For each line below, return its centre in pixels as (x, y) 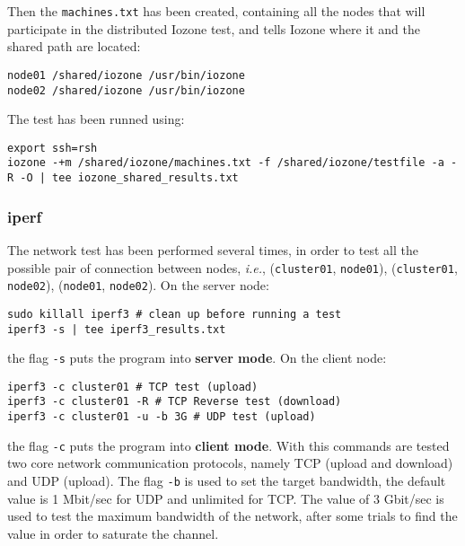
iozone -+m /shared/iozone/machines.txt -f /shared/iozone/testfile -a (226, 163)
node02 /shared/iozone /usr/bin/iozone (126, 90)
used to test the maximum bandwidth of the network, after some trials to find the (232, 516)
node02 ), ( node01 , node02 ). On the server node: (138, 285)
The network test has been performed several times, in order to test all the (213, 249)
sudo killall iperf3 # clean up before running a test (175, 314)
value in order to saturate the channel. (113, 533)
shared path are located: (74, 46)
